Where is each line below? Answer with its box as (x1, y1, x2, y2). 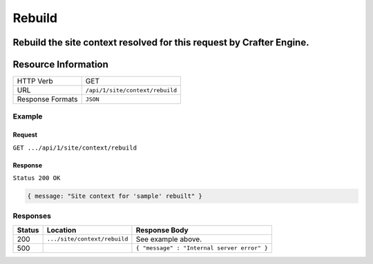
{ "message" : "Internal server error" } (135, 245, 269, 252)
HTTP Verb (17, 77, 53, 86)
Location (46, 225, 77, 234)
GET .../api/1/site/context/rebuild (12, 143, 137, 152)
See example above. (135, 234, 202, 244)
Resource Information (12, 59, 108, 70)
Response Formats (17, 94, 78, 104)
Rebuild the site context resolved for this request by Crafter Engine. (12, 37, 309, 48)
